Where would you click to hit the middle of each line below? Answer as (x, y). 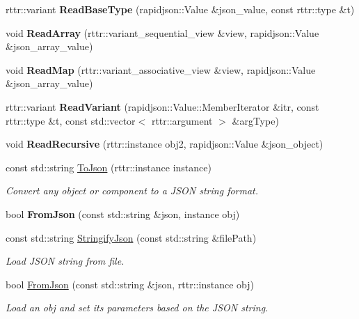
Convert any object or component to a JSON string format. (132, 190)
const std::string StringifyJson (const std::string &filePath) (131, 237)
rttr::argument (182, 120)
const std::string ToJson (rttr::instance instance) (109, 167)
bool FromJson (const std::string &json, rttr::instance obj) (130, 284)
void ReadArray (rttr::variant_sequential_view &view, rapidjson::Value (162, 32)
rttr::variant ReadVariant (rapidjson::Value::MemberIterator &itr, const (162, 106)
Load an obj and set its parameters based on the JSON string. (137, 308)
